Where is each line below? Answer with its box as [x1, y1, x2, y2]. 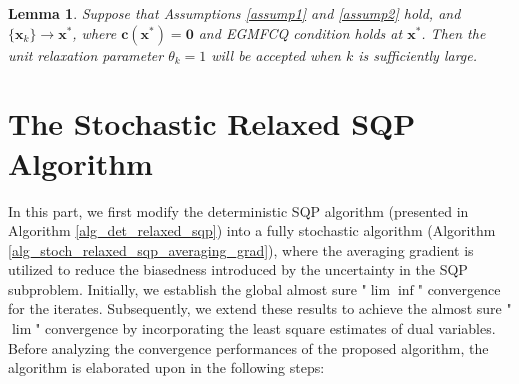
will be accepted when [211, 44, 341, 65]
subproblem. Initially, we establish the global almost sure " [8, 278, 367, 299]
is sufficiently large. [358, 44, 478, 65]
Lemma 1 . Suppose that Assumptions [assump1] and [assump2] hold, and [8, 3, 461, 23]
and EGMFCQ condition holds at [198, 22, 403, 43]
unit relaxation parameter [8, 44, 164, 65]
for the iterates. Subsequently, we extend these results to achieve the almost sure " [8, 298, 512, 319]
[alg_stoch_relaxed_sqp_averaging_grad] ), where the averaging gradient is [8, 239, 474, 260]
